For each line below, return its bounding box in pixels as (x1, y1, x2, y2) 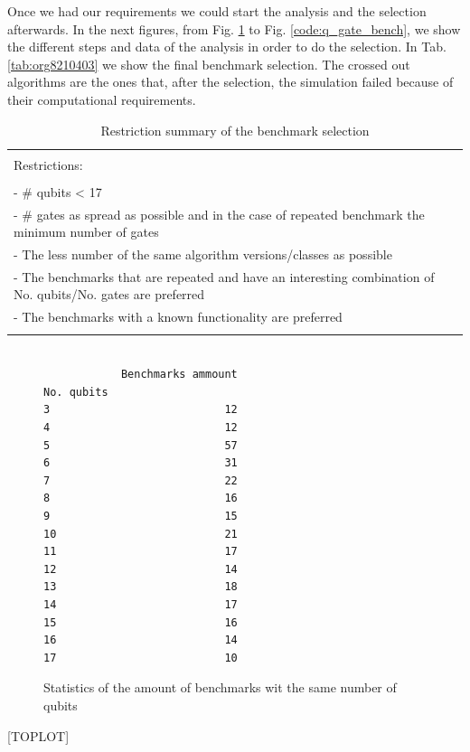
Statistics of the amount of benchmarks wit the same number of (43, 678, 397, 697)
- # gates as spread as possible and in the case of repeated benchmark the (14, 204, 425, 223)
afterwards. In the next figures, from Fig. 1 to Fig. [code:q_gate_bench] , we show (7, 19, 461, 38)
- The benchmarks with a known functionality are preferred (14, 307, 343, 326)
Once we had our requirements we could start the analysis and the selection (7, 2, 427, 20)
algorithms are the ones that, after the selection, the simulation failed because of (7, 72, 454, 91)
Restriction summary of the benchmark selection (100, 120, 370, 139)
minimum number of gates (14, 222, 159, 241)
